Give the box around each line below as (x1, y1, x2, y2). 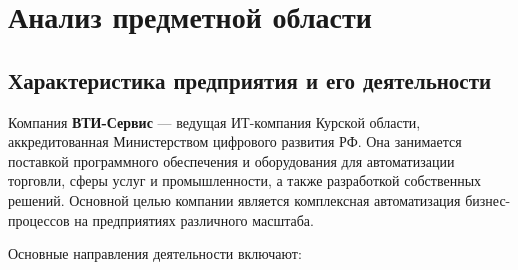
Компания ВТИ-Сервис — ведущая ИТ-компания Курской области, (8, 111, 421, 132)
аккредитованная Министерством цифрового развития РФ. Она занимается (8, 131, 462, 152)
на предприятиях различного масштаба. (74, 209, 314, 230)
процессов (8, 209, 70, 230)
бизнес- (465, 189, 511, 210)
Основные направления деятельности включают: (8, 243, 302, 264)
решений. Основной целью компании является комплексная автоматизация (8, 189, 461, 210)
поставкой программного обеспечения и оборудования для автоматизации (8, 150, 455, 171)
